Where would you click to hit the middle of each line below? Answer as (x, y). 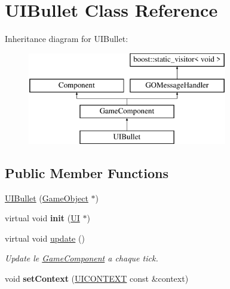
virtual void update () (45, 238)
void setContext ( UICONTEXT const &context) (97, 279)
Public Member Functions (87, 172)
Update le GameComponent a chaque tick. (82, 258)
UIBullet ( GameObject (47, 198)
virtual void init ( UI (42, 218)
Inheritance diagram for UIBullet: (67, 39)
